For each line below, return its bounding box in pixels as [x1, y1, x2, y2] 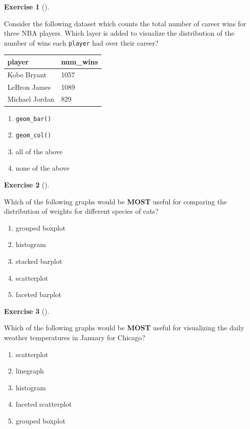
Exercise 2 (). [4, 180, 50, 190]
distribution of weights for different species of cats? [4, 206, 158, 216]
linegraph [15, 366, 44, 376]
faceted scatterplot [15, 399, 72, 409]
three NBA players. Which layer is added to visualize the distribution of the [4, 28, 235, 38]
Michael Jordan [7, 94, 54, 104]
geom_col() [15, 132, 51, 139]
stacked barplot [15, 256, 62, 266]
